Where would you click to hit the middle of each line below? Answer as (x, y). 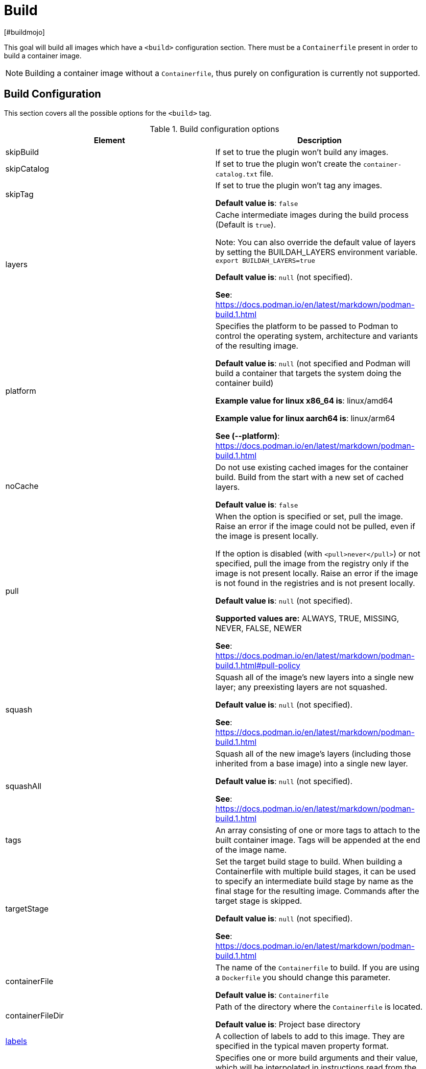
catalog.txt (237, 174)
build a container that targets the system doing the (308, 373)
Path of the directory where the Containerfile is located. (319, 1006)
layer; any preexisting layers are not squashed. (301, 687)
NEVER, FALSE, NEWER (259, 628)
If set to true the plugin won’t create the (288, 164)
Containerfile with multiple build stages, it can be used (316, 871)
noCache (22, 486)
